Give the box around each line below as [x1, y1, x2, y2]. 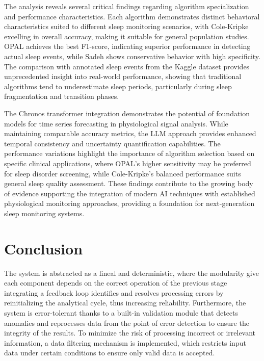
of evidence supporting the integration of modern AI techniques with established [4, 188, 255, 198]
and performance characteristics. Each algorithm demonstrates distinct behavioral [4, 11, 260, 21]
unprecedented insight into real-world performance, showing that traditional [4, 71, 242, 82]
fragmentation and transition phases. [4, 91, 119, 101]
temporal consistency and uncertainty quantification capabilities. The [4, 138, 221, 148]
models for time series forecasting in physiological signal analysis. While [4, 118, 228, 128]
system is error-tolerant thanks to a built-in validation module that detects [4, 307, 239, 318]
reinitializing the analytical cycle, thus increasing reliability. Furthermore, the [4, 297, 246, 308]
